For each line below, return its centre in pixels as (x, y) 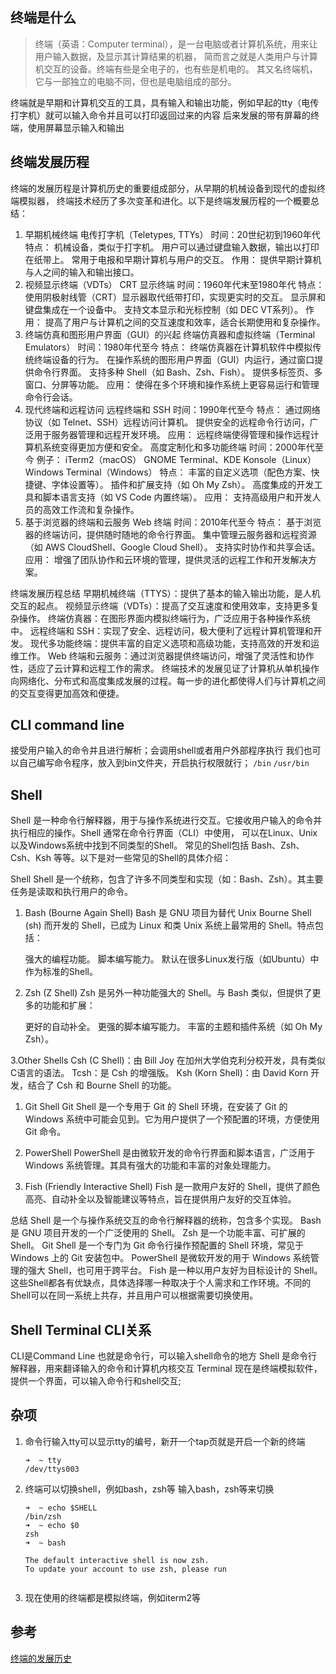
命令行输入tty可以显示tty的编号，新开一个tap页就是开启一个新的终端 (165, 1441)
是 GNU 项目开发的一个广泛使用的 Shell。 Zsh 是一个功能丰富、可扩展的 (158, 1233)
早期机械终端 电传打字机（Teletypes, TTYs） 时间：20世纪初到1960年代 (172, 234)
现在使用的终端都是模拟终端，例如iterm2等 (113, 1597)
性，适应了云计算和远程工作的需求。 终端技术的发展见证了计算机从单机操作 (165, 668)
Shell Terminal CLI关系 (81, 1329)
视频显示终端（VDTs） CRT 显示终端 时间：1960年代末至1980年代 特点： (174, 284)
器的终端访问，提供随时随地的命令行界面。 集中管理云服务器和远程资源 (170, 534)
